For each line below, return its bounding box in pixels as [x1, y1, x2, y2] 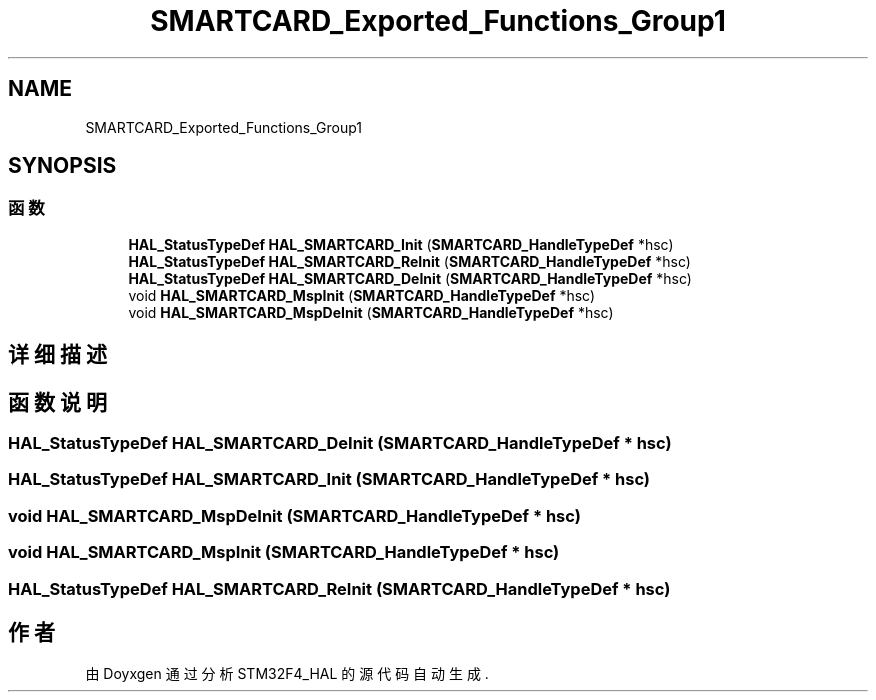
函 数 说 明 [8, 389, 107, 415]
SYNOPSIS [8, 153, 117, 179]
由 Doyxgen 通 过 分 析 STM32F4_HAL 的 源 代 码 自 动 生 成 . [85, 665, 489, 683]
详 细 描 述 [8, 342, 107, 368]
